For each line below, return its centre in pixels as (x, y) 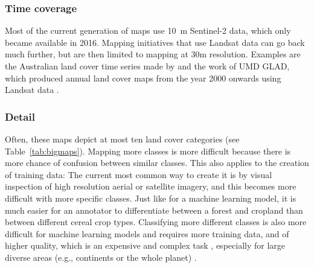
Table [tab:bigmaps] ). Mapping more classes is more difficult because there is (148, 151)
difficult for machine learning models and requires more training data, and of (147, 233)
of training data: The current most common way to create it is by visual (139, 174)
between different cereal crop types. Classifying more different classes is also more (156, 222)
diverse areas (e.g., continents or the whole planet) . (101, 257)
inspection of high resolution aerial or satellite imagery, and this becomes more (151, 186)
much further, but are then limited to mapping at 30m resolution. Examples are (153, 54)
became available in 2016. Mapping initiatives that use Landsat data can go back (155, 42)
